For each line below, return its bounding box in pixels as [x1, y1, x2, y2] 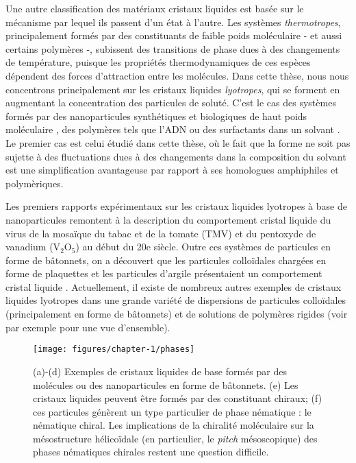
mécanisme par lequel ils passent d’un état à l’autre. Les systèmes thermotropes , [5, 14, 341, 29]
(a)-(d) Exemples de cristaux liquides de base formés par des [33, 364, 287, 378]
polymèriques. [5, 176, 64, 190]
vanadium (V [5, 239, 61, 254]
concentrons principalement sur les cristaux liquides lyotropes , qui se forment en [5, 82, 340, 96]
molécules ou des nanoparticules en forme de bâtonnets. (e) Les [33, 377, 298, 392]
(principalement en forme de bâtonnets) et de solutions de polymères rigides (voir [5, 307, 348, 321]
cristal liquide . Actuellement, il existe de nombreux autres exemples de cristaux [5, 279, 342, 294]
